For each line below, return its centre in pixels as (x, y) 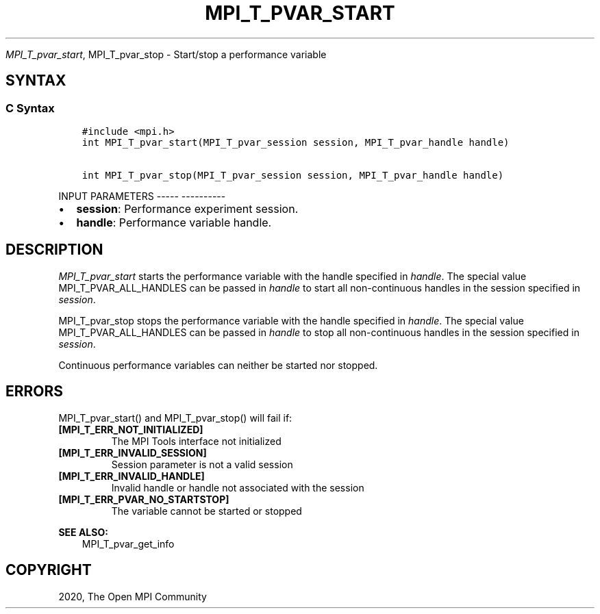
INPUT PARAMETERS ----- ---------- (142, 196)
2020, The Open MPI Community (133, 596)
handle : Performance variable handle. (174, 222)
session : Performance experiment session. (187, 208)
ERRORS (35, 392)
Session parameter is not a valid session (202, 464)
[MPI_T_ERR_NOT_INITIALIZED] (131, 429)
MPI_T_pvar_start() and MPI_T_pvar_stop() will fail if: (175, 418)
